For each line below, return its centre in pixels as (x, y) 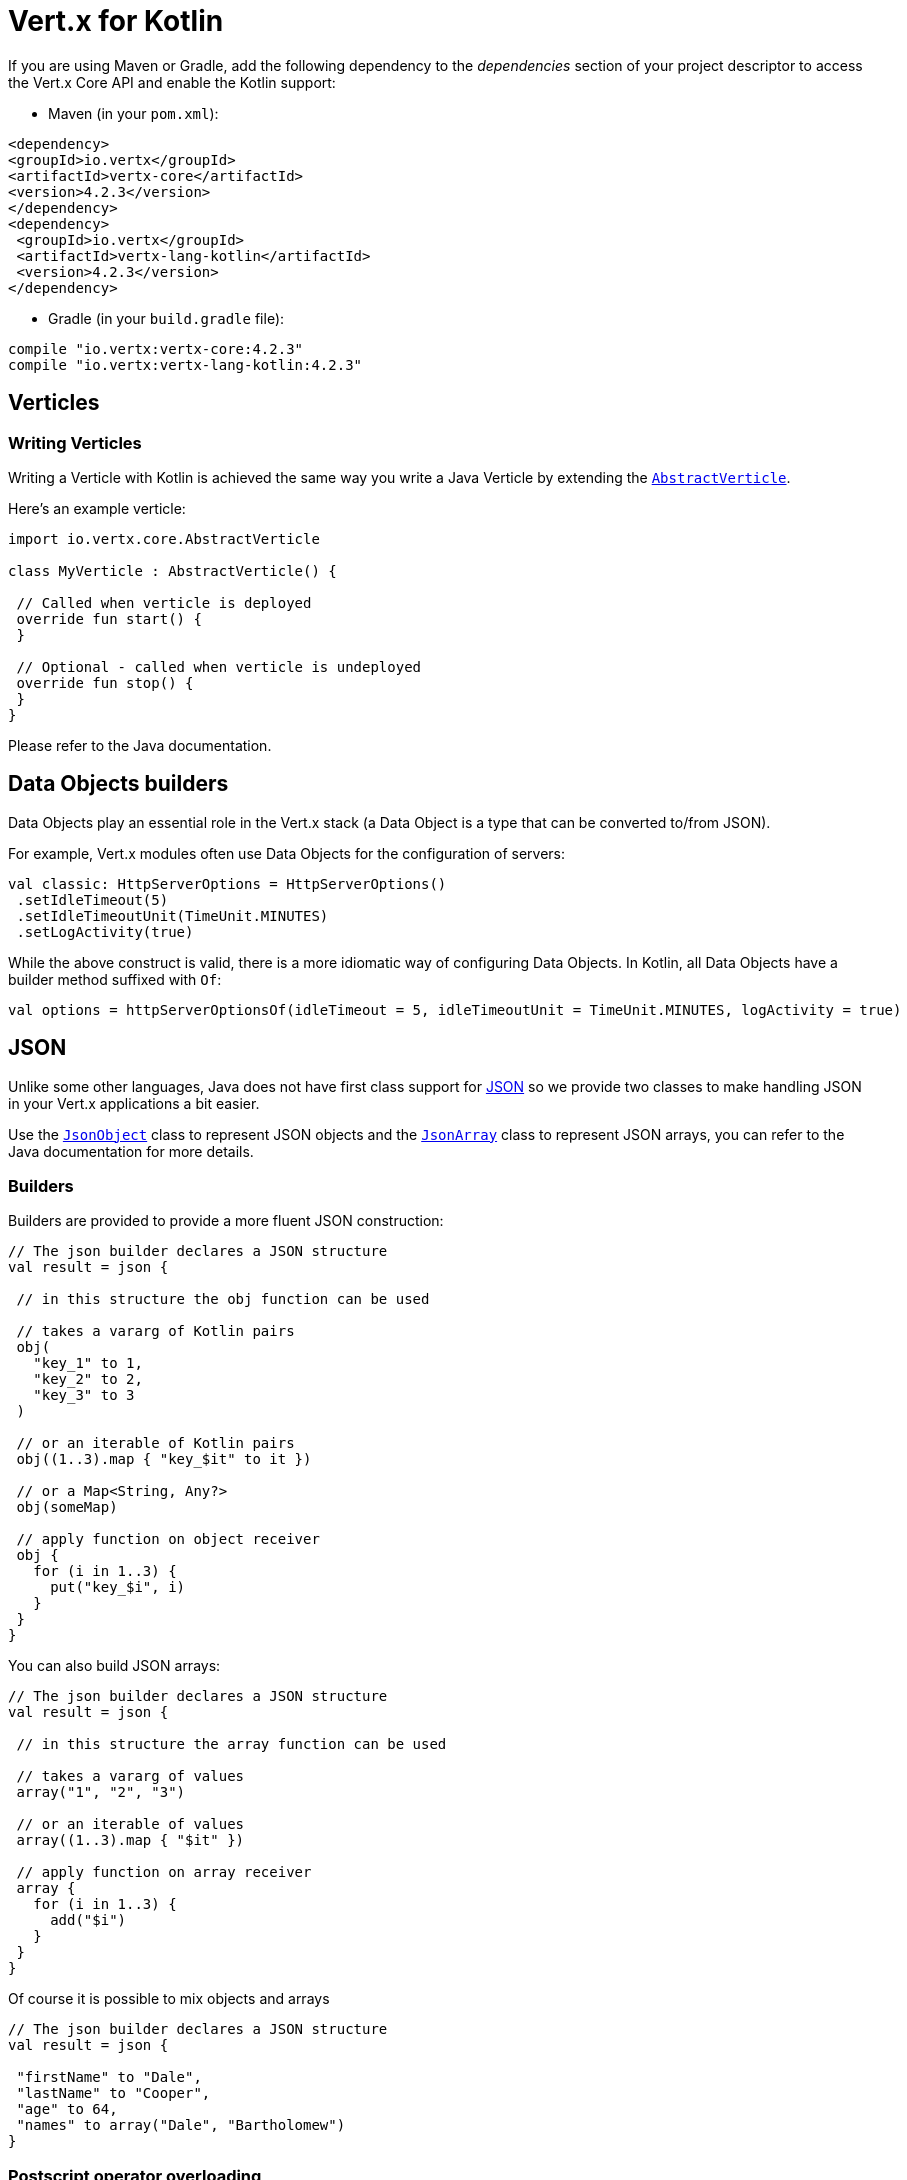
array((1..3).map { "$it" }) (130, 1840)
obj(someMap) (67, 1507)
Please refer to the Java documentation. (140, 745)
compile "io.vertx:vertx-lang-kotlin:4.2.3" (185, 364)
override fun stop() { (105, 682)
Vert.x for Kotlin (116, 21)
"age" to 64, (67, 2109)
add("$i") (88, 1920)
